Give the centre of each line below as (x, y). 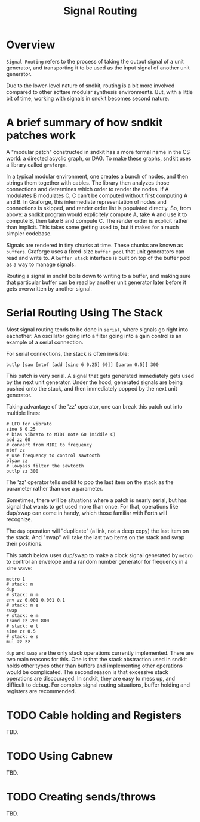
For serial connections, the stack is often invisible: (68, 353)
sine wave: (19, 568)
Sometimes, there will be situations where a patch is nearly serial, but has (96, 500)
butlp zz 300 (22, 471)
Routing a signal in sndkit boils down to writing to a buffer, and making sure (99, 276)
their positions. (24, 543)
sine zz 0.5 (21, 631)
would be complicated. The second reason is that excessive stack (87, 672)
